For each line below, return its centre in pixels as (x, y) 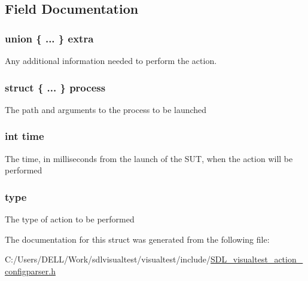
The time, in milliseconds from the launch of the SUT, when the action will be (149, 158)
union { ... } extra (49, 38)
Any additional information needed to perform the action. (111, 60)
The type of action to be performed (70, 219)
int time (25, 136)
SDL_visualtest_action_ (257, 259)
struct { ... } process (55, 87)
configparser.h (30, 271)
